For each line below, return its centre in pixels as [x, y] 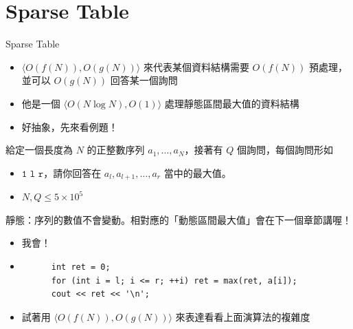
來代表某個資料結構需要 [196, 66]
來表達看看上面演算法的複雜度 [243, 316]
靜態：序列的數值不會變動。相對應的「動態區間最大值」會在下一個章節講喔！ [179, 219]
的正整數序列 [116, 150]
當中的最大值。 [197, 172]
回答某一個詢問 [144, 80]
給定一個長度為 [39, 150]
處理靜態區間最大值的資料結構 [232, 103]
